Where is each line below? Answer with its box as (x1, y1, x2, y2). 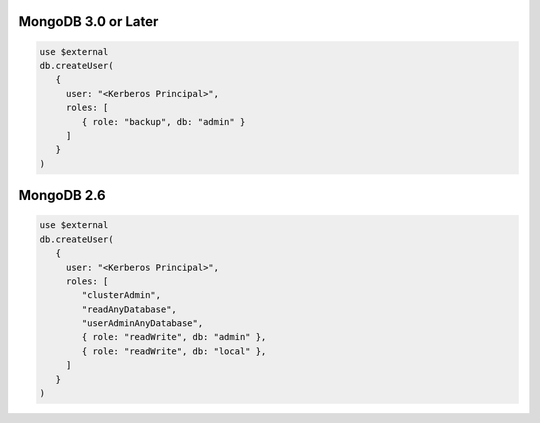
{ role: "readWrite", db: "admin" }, (81, 331, 267, 343)
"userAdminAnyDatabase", (81, 318, 204, 329)
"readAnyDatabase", (81, 303, 177, 315)
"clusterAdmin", (81, 290, 162, 301)
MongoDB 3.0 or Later (18, 13, 159, 30)
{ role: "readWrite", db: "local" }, (81, 345, 267, 357)
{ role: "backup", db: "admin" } (81, 116, 246, 127)
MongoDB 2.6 (18, 187, 106, 204)
